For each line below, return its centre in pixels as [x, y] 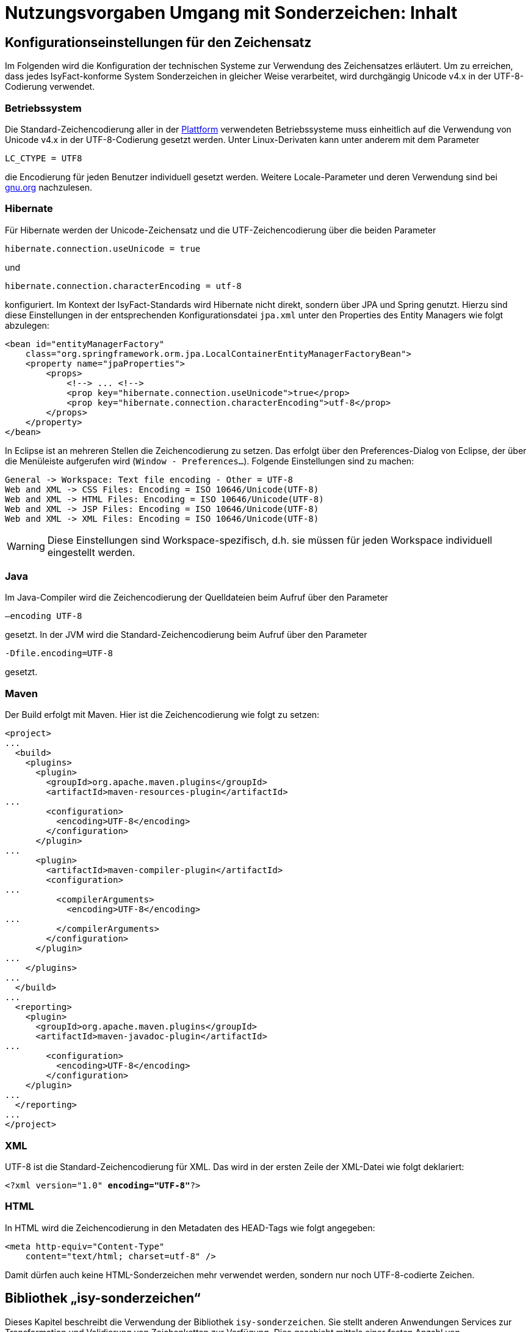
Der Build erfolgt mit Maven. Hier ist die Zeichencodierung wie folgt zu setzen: [162, 715]
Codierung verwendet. [50, 87]
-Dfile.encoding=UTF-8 [59, 653]
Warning [26, 546]
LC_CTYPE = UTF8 [44, 158]
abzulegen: [27, 325]
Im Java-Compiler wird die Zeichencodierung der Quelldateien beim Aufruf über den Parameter [197, 598]
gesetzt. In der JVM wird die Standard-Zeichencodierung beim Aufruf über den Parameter [186, 635]
